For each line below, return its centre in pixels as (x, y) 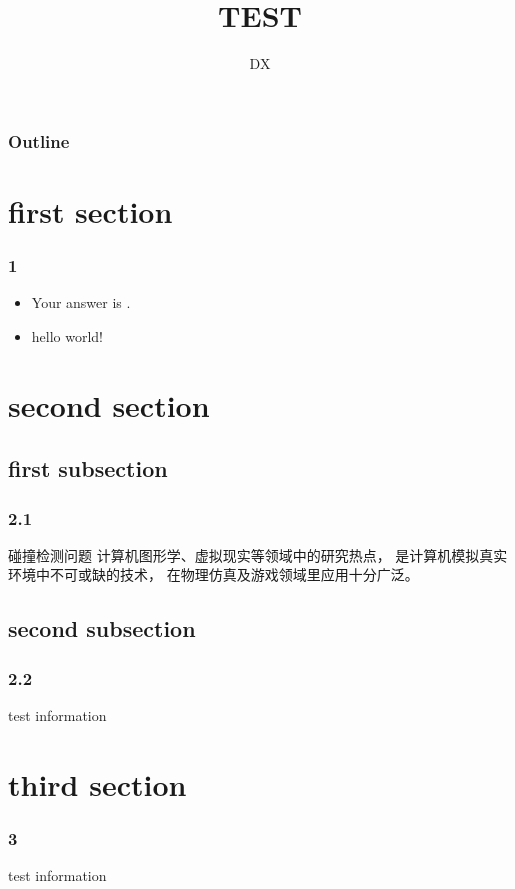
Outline (39, 140)
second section (109, 404)
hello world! (67, 335)
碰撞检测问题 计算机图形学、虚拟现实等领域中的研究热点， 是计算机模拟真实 (258, 554)
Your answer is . (81, 302)
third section (97, 783)
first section (90, 210)
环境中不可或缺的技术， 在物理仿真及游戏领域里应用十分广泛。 (213, 574)
